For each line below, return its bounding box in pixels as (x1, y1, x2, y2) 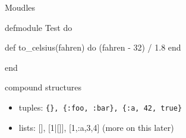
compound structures (5, 81, 81, 93)
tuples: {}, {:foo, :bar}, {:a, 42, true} (18, 101, 182, 113)
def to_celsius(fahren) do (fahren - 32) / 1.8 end (5, 41, 181, 54)
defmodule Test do (5, 21, 72, 33)
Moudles (5, 1, 36, 13)
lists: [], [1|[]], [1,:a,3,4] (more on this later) (18, 121, 174, 133)
